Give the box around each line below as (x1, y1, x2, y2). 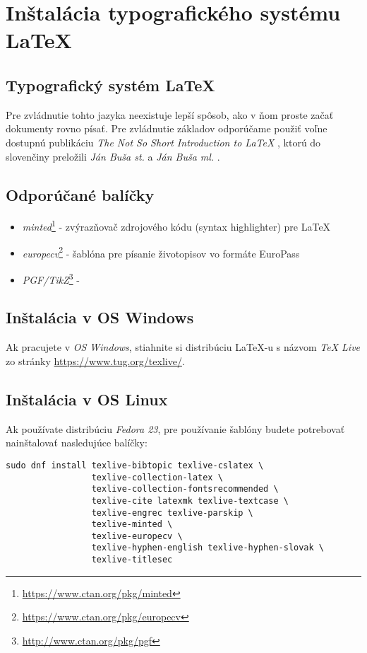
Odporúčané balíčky (6, 183, 155, 205)
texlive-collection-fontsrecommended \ (91, 484, 279, 495)
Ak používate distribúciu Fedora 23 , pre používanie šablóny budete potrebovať (6, 421, 345, 436)
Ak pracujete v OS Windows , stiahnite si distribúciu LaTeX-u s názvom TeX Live (6, 340, 361, 354)
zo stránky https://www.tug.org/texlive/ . (6, 353, 185, 368)
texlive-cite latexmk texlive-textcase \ (91, 495, 289, 506)
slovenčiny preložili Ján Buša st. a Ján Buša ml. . (6, 149, 220, 163)
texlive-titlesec (91, 555, 173, 565)
